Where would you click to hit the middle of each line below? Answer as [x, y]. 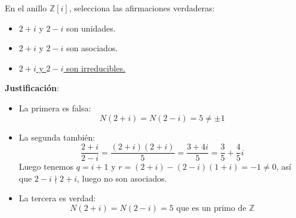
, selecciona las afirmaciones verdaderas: [142, 8]
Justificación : [32, 88]
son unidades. [91, 28]
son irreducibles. [96, 68]
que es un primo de [211, 208]
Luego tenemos [46, 166]
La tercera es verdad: [57, 198]
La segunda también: [57, 137]
